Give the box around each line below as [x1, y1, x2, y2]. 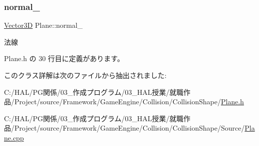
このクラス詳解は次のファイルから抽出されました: [4, 70, 167, 80]
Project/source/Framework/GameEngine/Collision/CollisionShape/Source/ [14, 123, 245, 133]
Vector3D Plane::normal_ [4, 20, 83, 30]
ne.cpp [4, 132, 24, 143]
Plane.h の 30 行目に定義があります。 [4, 53, 124, 64]
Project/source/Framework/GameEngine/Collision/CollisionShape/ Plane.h [14, 96, 244, 107]
